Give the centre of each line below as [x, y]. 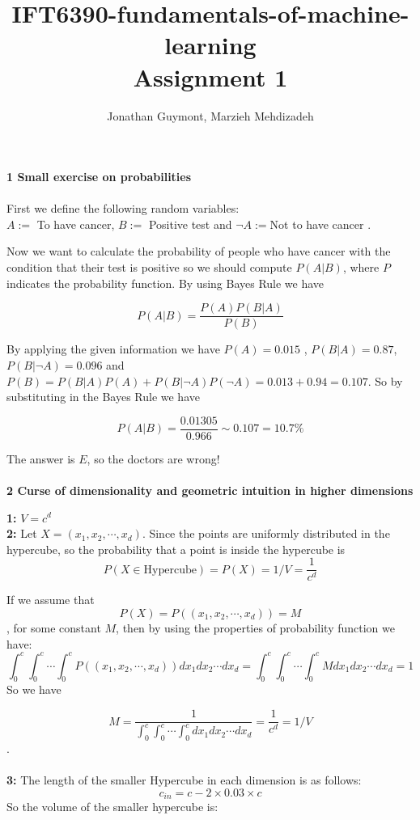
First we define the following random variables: [123, 208]
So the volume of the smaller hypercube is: [112, 807]
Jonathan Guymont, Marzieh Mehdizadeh [210, 115]
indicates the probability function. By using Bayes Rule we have [165, 283]
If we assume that [51, 600]
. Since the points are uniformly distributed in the [266, 533]
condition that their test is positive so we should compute [149, 267]
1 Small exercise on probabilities [99, 177]
